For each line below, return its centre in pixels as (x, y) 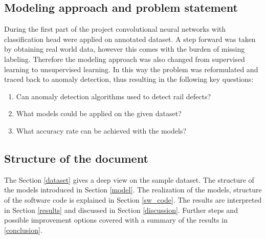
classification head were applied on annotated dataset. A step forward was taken (130, 39)
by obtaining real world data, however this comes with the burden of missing (125, 49)
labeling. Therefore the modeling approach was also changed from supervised (125, 59)
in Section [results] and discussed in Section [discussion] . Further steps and (121, 210)
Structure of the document (76, 158)
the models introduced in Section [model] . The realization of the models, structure (133, 190)
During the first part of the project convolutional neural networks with (115, 29)
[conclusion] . (23, 230)
